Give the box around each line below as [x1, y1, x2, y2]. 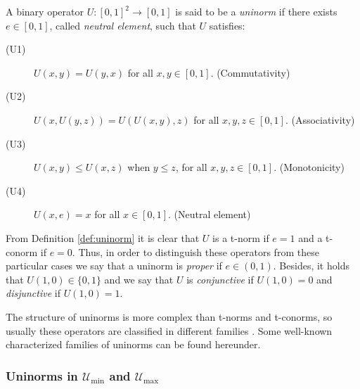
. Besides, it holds [273, 258, 349, 273]
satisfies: [209, 18, 245, 32]
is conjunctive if [186, 272, 254, 286]
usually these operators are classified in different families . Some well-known [6, 323, 333, 338]
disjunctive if [6, 286, 60, 300]
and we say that [104, 272, 174, 286]
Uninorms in [6, 366, 78, 384]
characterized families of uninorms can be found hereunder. [6, 337, 261, 352]
